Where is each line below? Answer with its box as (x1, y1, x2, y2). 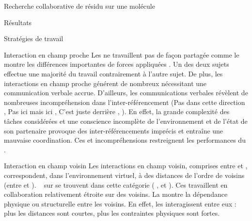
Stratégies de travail (4, 33, 63, 44)
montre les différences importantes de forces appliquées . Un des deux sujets (4, 59, 229, 69)
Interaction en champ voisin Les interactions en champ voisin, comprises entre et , (4, 161, 248, 171)
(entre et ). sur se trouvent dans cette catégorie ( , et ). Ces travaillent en (4, 179, 228, 190)
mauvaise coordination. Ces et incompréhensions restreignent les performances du (4, 135, 246, 145)
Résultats (4, 17, 32, 27)
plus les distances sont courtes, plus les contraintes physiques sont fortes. (4, 208, 220, 218)
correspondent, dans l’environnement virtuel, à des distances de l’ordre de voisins (4, 170, 245, 180)
